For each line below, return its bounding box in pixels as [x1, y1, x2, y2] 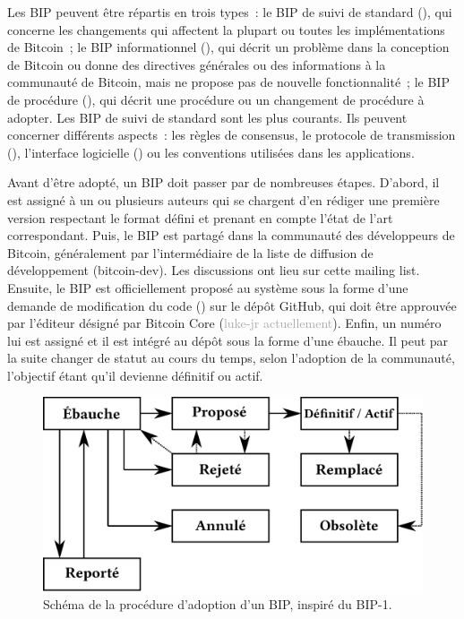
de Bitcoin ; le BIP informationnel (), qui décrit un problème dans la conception [7, 38, 450, 56]
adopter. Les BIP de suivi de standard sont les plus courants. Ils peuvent [7, 107, 408, 126]
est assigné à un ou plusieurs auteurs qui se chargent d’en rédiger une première [7, 190, 440, 209]
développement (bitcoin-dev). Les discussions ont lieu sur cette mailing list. [7, 261, 420, 279]
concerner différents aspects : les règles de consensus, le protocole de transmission [7, 125, 456, 144]
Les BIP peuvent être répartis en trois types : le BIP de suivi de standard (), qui [7, 3, 452, 21]
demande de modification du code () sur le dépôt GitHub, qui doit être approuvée [7, 296, 457, 314]
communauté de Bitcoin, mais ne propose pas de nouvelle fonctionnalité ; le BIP [7, 73, 450, 91]
